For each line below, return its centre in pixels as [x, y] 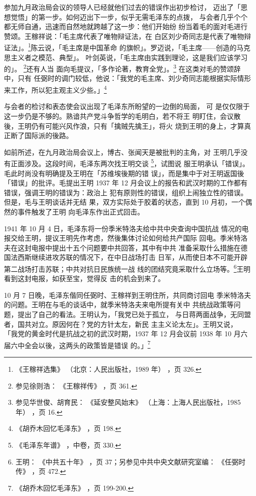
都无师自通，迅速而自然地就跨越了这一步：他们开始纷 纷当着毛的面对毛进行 [126, 26]
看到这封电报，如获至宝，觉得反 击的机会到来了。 [84, 278]
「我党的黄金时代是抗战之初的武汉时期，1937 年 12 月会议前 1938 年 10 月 [122, 334]
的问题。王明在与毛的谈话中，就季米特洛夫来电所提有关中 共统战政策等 [119, 304]
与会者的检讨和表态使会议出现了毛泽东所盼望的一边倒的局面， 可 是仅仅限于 [127, 106]
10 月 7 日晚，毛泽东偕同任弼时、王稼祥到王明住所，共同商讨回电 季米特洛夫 [128, 295]
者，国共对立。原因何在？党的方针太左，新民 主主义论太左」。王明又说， [121, 324]
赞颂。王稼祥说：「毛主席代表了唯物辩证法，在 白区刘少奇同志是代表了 [117, 36]
